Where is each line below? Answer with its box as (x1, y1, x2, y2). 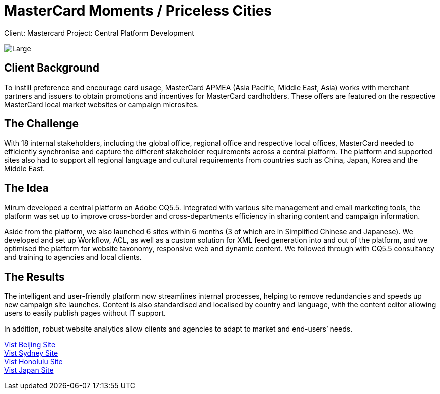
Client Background (4, 61, 99, 75)
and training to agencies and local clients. (4, 253, 142, 262)
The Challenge (4, 117, 79, 130)
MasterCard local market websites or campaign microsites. (4, 100, 199, 109)
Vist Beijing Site (4, 340, 56, 349)
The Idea (4, 181, 49, 194)
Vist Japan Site (4, 366, 54, 375)
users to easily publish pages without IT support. (4, 309, 166, 318)
